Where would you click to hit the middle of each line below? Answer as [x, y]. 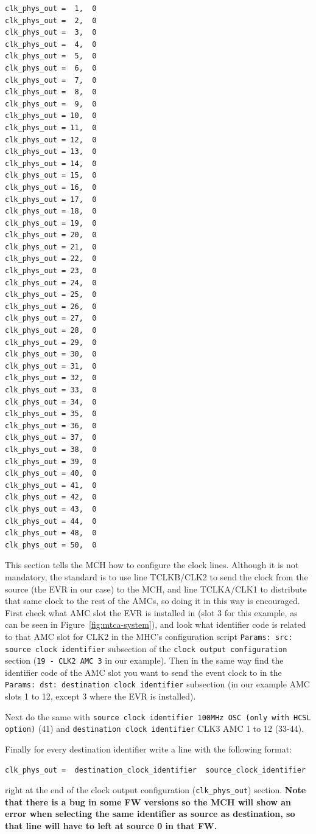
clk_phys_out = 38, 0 [51, 449]
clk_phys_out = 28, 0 [51, 331]
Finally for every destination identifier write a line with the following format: [149, 749]
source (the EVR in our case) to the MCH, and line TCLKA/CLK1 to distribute [156, 589]
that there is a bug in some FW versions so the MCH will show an [148, 801]
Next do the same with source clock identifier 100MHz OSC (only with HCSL [158, 716]
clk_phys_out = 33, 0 [51, 390]
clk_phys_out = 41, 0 [51, 485]
